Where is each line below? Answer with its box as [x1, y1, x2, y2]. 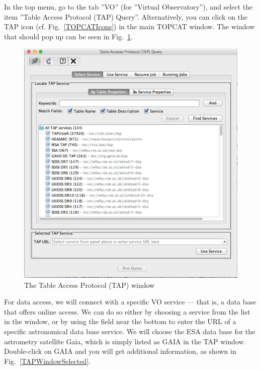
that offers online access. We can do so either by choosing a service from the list [4, 306, 250, 317]
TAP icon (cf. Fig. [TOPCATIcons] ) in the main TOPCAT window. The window [4, 21, 255, 32]
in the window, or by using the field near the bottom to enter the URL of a [4, 316, 236, 327]
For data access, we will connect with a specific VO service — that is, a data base [4, 296, 256, 307]
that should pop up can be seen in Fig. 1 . [4, 31, 133, 41]
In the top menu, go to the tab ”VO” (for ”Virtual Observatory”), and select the [4, 2, 253, 12]
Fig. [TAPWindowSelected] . [4, 355, 91, 366]
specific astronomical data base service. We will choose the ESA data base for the [4, 326, 255, 336]
